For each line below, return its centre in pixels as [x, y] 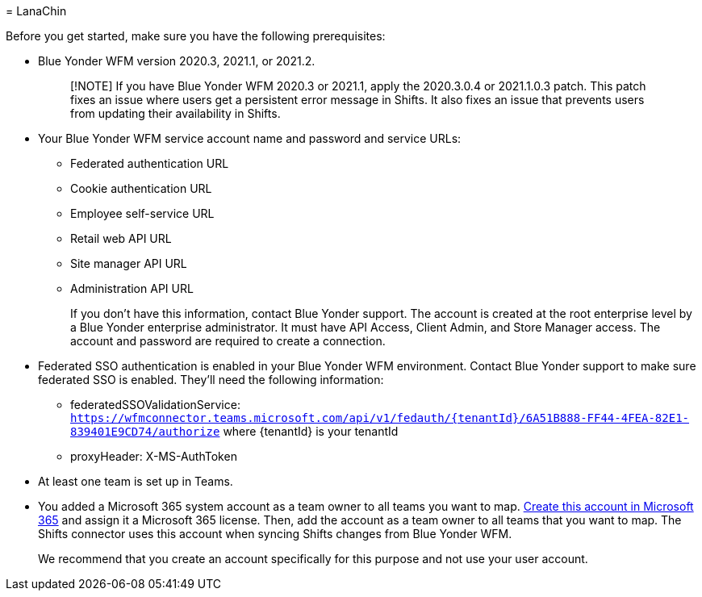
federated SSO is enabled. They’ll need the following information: [211, 380]
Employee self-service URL [142, 213]
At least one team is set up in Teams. [136, 481]
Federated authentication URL [150, 163]
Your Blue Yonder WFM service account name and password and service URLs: [250, 138]
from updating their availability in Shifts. [175, 113]
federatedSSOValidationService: [155, 405]
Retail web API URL [121, 238]
